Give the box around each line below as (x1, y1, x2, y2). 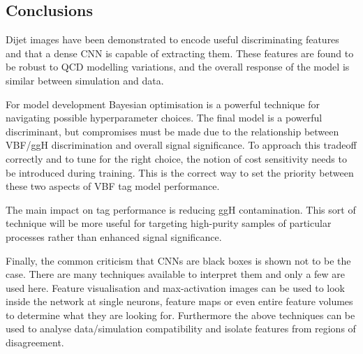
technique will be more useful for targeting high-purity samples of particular (6, 216, 332, 230)
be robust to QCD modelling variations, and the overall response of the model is (6, 59, 350, 74)
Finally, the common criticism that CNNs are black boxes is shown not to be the (6, 253, 351, 267)
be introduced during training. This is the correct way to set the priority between (6, 165, 354, 179)
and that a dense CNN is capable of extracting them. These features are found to (6, 45, 354, 60)
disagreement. (6, 335, 64, 350)
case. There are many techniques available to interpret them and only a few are (6, 267, 346, 281)
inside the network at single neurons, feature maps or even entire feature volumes (6, 294, 353, 309)
